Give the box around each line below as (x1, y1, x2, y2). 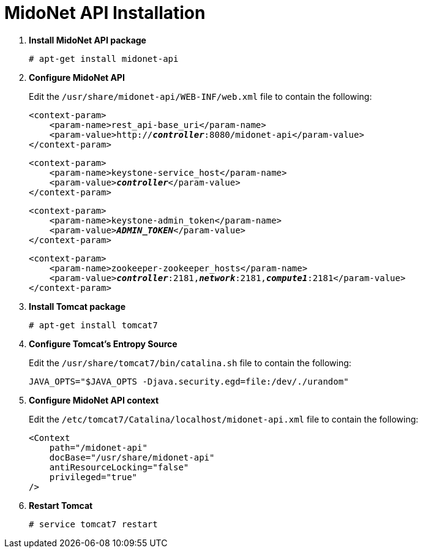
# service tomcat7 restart (29, 519, 158, 529)
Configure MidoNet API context (29, 394, 159, 405)
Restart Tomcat (29, 500, 93, 511)
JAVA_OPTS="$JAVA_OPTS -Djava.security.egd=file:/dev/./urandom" (29, 376, 349, 386)
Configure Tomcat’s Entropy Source (29, 338, 178, 349)
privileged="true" (49, 472, 138, 482)
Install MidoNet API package (29, 34, 146, 45)
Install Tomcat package (29, 301, 126, 312)
